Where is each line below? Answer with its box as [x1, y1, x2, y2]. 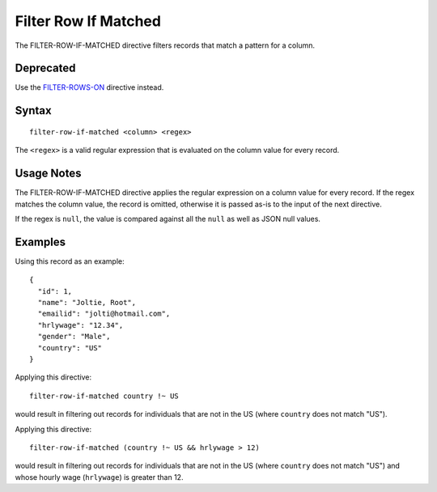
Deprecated [15, 61, 76, 75]
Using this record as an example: [15, 256, 125, 266]
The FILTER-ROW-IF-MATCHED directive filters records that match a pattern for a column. [15, 40, 316, 50]
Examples [15, 235, 66, 248]
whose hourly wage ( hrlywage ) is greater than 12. [15, 472, 184, 481]
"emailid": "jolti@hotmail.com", [37, 309, 171, 319]
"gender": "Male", [37, 332, 111, 341]
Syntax [15, 104, 52, 117]
